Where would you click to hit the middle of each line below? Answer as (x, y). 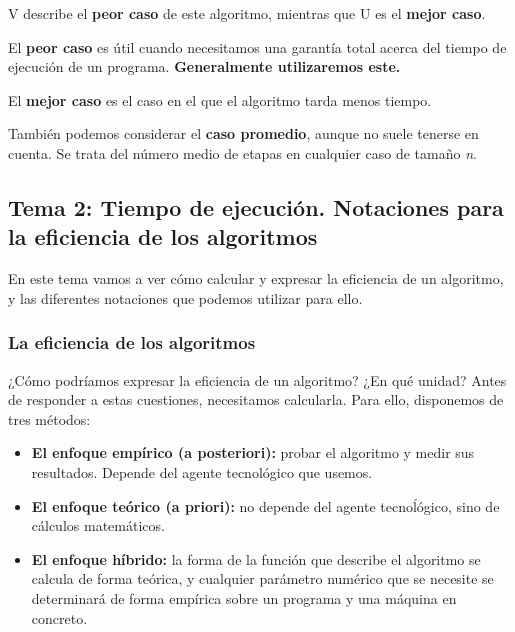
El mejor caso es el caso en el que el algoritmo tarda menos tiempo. (220, 99)
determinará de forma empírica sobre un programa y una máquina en (244, 597)
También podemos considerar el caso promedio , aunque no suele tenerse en (243, 133)
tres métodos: (49, 418)
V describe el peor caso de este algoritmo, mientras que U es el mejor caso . (247, 13)
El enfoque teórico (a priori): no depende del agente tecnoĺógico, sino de (265, 505)
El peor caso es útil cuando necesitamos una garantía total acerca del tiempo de (257, 46)
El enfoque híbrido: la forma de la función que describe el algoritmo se (256, 558)
